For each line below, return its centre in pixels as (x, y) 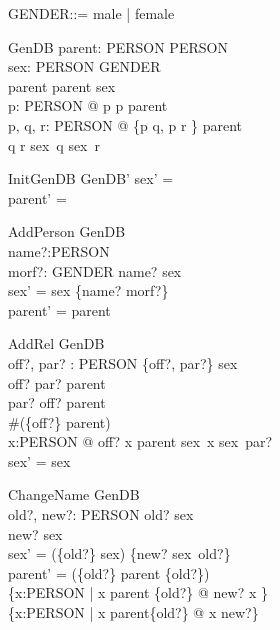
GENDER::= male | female (91, 13)
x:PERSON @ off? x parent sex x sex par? (140, 441)
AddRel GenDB (56, 343)
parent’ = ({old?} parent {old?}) (109, 572)
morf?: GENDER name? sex (95, 270)
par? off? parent (57, 402)
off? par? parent (57, 382)
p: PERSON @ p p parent (88, 105)
